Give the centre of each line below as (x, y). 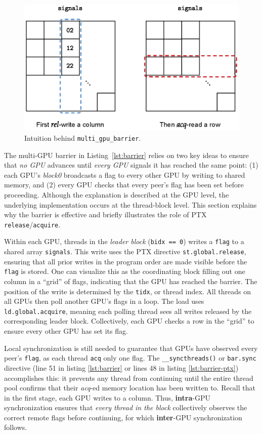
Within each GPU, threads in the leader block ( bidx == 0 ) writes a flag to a (124, 241)
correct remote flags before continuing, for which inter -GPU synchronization (123, 417)
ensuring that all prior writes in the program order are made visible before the (126, 261)
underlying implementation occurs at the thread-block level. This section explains (130, 204)
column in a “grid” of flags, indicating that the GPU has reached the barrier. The (131, 281)
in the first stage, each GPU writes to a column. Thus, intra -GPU (107, 397)
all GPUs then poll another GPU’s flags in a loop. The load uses (104, 301)
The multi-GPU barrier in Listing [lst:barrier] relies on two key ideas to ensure (126, 155)
